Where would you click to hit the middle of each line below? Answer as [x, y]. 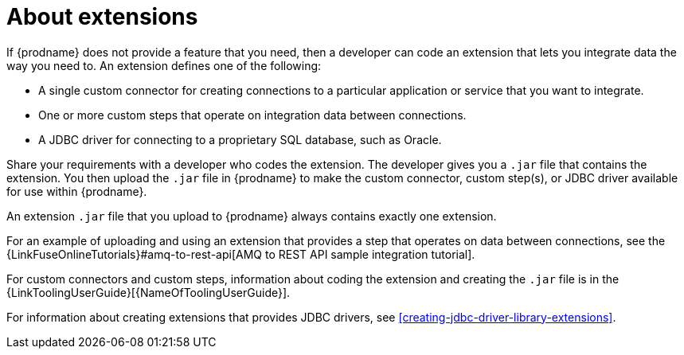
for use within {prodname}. [77, 191]
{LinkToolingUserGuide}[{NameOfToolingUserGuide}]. [149, 292]
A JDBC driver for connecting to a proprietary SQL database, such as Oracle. [240, 139]
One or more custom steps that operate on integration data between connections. [252, 115]
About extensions [102, 17]
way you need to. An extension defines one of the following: [164, 65]
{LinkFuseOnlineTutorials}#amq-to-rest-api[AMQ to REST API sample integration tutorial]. [241, 254]
